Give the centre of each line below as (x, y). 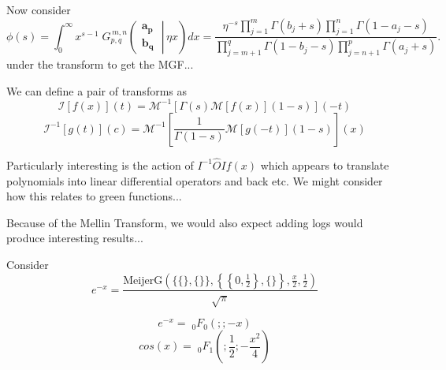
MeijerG (143, 280)
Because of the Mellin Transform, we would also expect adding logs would (185, 222)
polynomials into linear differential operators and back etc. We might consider (195, 180)
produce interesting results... (75, 238)
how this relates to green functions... (94, 196)
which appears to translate (325, 164)
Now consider (39, 9)
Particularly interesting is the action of (100, 164)
